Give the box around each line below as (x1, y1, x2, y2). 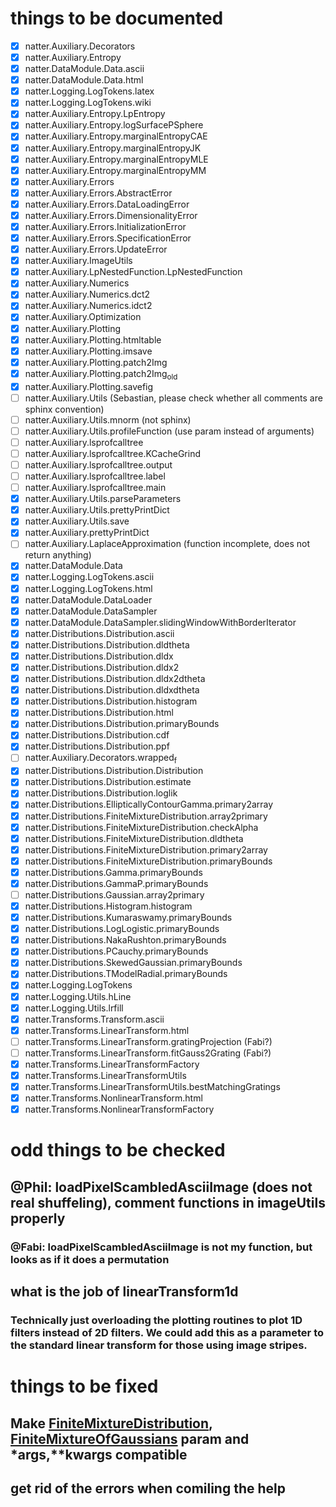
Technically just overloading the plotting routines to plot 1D (10, 1313, 303, 1327)
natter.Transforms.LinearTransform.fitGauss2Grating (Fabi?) (24, 1047, 272, 1059)
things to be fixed (10, 1375, 159, 1398)
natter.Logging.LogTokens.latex (24, 85, 155, 97)
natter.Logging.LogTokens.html (24, 582, 153, 594)
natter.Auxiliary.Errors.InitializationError (24, 220, 187, 232)
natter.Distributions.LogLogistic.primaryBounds (24, 923, 220, 935)
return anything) (24, 549, 92, 561)
